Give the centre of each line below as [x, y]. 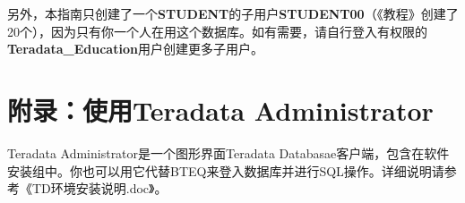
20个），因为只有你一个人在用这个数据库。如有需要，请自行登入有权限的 [217, 31]
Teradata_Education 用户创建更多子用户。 [135, 49]
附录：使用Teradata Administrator [220, 110]
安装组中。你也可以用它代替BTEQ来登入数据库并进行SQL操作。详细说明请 [226, 170]
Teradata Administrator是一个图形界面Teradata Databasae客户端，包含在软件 [228, 152]
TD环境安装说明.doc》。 [99, 188]
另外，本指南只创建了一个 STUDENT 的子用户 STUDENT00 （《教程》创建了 [233, 13]
